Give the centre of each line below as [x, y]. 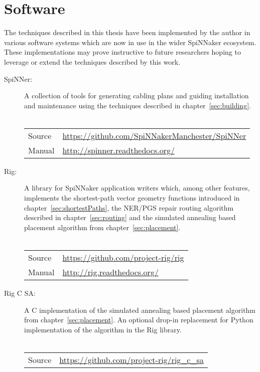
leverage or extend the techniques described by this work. [92, 61]
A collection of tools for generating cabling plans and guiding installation [137, 96]
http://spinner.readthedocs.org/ [118, 150]
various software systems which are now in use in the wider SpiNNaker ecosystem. [130, 42]
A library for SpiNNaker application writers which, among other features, [137, 188]
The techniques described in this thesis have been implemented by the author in [127, 32]
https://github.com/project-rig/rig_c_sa [132, 360]
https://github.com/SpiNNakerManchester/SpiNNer [154, 135]
